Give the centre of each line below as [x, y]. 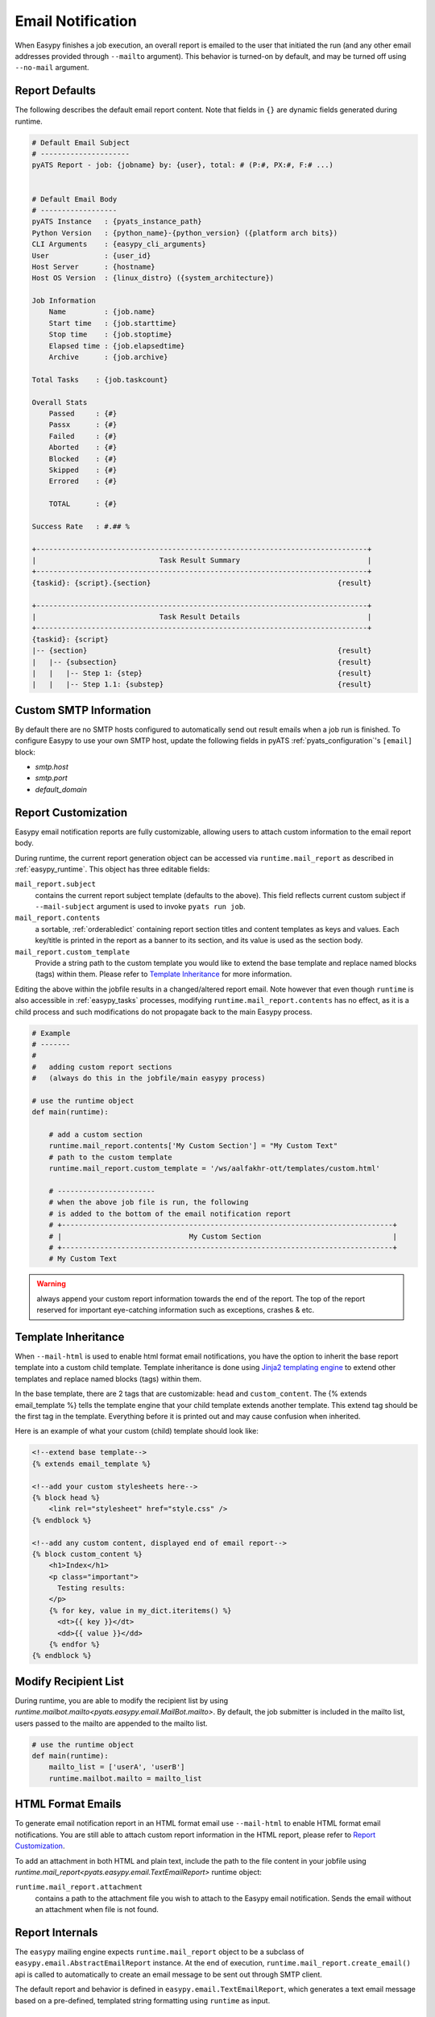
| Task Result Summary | [202, 560]
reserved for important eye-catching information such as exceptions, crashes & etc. [176, 1310]
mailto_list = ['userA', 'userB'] [117, 1767]
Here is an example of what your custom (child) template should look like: [137, 1431]
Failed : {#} [83, 436]
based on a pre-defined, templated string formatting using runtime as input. [143, 2000]
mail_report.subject [56, 884]
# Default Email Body [75, 199]
